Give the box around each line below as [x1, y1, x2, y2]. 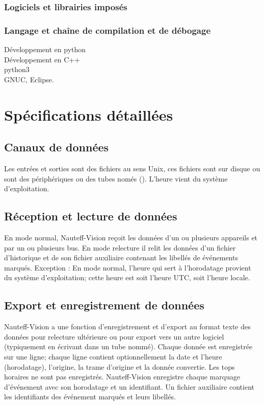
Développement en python [4, 44, 86, 55]
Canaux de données [4, 139, 109, 155]
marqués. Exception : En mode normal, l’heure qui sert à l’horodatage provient [4, 262, 251, 273]
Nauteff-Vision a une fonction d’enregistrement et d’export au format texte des [4, 321, 251, 332]
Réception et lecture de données [4, 208, 177, 224]
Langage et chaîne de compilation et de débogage [4, 24, 211, 36]
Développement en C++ [4, 54, 81, 64]
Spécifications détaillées [4, 104, 173, 125]
